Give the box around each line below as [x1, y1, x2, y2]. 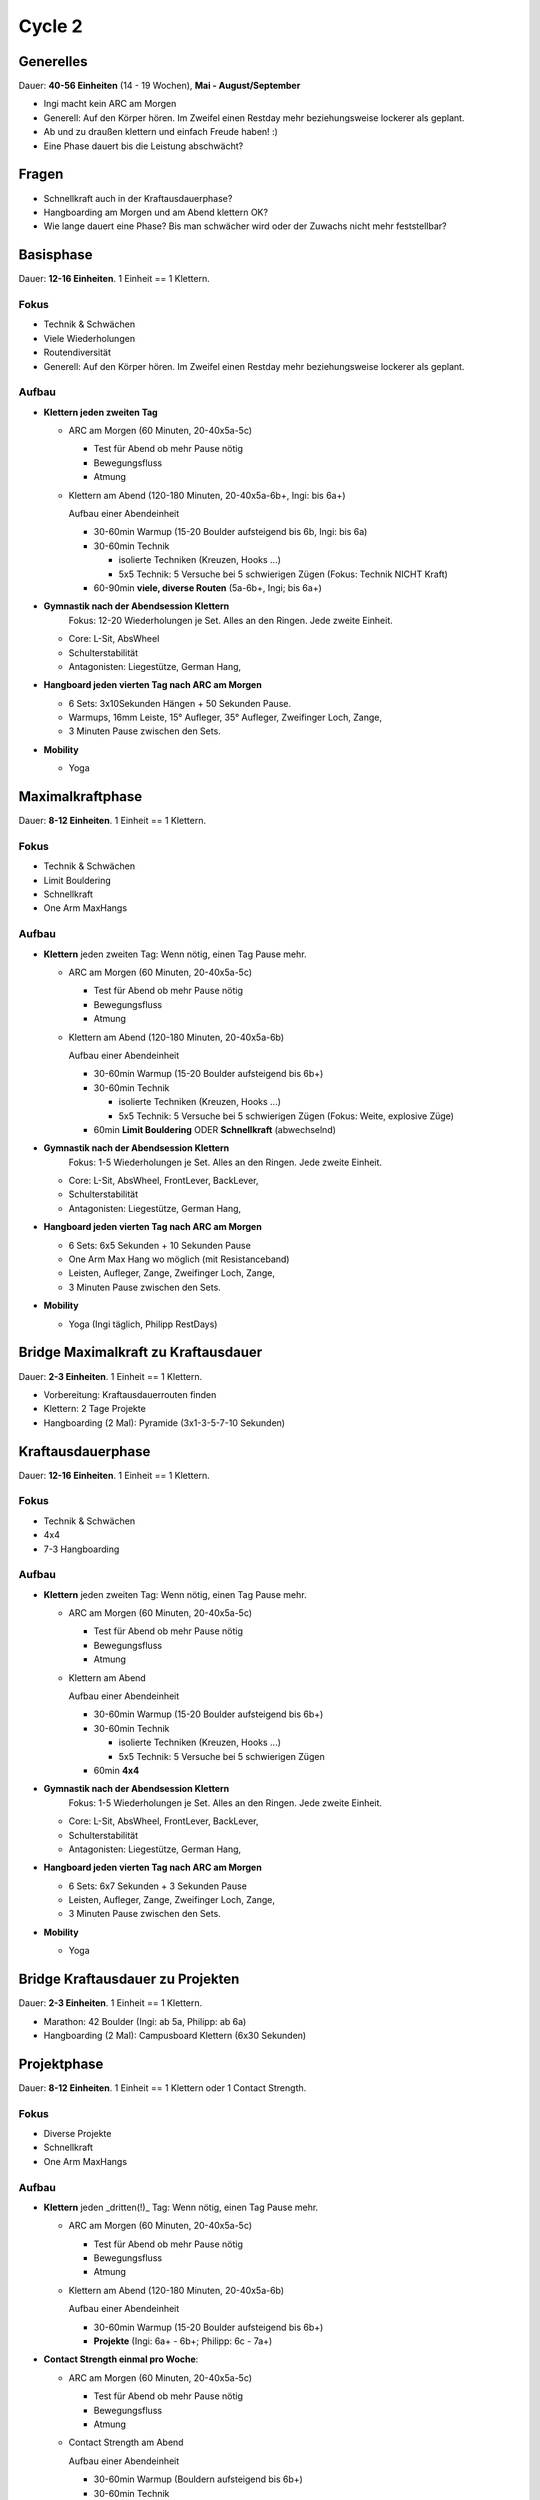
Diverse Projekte [43, 2127, 112, 2139]
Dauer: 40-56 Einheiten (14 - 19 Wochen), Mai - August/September [18, 80, 301, 92]
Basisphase [18, 246, 94, 264]
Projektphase [18, 2055, 104, 2072]
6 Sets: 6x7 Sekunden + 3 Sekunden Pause [68, 1880, 247, 1892]
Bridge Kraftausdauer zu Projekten [18, 1971, 240, 1988]
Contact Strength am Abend [68, 2436, 184, 2449]
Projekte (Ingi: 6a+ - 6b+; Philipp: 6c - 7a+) [93, 2335, 273, 2347]
